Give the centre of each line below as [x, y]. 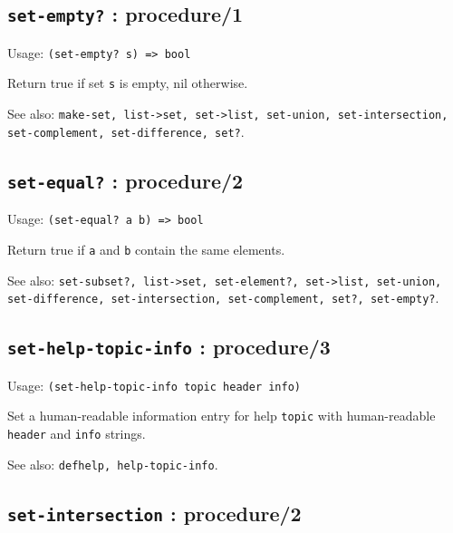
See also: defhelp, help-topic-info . [113, 464]
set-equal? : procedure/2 [125, 180]
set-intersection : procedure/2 [154, 513]
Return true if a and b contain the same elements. [146, 249]
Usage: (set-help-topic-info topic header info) [154, 385]
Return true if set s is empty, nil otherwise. [128, 83]
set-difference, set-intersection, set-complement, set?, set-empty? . [223, 298]
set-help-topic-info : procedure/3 [169, 347]
